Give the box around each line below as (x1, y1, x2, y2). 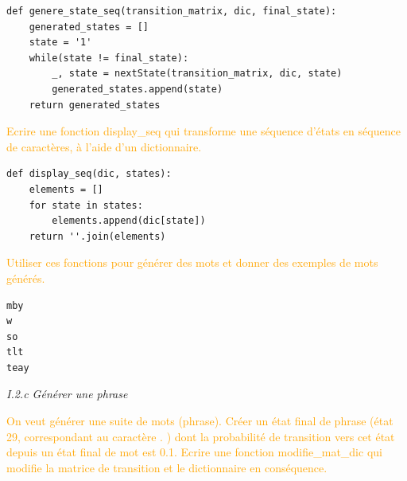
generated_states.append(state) (52, 83, 223, 95)
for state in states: (29, 199, 143, 211)
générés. (6, 269, 45, 286)
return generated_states (29, 99, 161, 111)
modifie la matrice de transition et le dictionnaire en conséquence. (6, 459, 328, 475)
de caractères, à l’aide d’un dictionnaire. (6, 138, 202, 154)
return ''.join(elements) (29, 230, 166, 242)
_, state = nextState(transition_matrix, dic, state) (52, 68, 343, 80)
